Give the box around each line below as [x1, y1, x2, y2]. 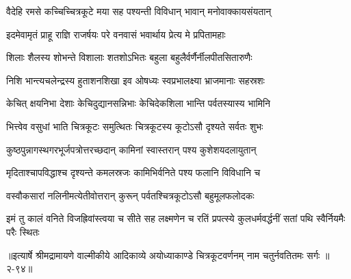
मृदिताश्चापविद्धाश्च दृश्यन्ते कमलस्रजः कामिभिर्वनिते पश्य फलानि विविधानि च [6, 165, 261, 180]
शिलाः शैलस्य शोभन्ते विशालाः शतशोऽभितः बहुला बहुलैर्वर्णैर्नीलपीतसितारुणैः [6, 50, 252, 64]
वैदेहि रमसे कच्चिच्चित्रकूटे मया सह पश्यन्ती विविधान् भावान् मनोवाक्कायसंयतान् [6, 4, 272, 18]
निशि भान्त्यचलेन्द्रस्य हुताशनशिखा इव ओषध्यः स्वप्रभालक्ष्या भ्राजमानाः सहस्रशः [6, 73, 265, 87]
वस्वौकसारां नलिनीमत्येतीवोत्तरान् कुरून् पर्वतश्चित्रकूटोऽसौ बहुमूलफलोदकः [6, 188, 255, 202]
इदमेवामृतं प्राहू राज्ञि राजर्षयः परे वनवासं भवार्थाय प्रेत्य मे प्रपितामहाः [6, 27, 226, 41]
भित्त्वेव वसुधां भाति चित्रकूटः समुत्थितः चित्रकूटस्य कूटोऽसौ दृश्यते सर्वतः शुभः [6, 119, 263, 133]
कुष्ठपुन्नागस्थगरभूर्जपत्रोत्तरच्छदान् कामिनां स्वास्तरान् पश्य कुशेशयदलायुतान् [6, 142, 257, 156]
